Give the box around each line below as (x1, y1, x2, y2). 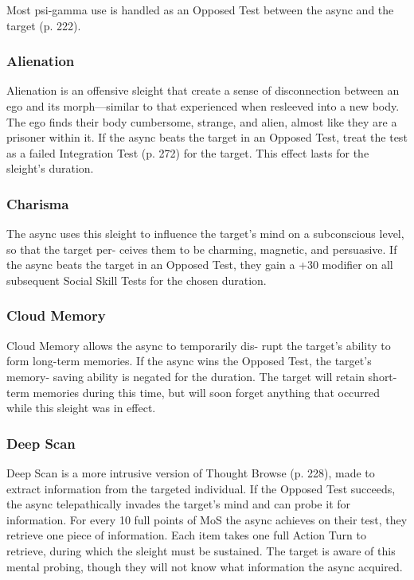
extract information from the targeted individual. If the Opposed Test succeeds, (6, 480, 396, 496)
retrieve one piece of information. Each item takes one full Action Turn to (6, 527, 366, 543)
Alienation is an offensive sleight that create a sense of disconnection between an (6, 82, 400, 99)
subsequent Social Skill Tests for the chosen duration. (6, 271, 267, 288)
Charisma (6, 193, 69, 213)
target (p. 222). (6, 17, 81, 33)
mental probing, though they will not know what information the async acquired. (6, 558, 403, 574)
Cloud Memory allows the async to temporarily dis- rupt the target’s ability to (6, 337, 391, 353)
